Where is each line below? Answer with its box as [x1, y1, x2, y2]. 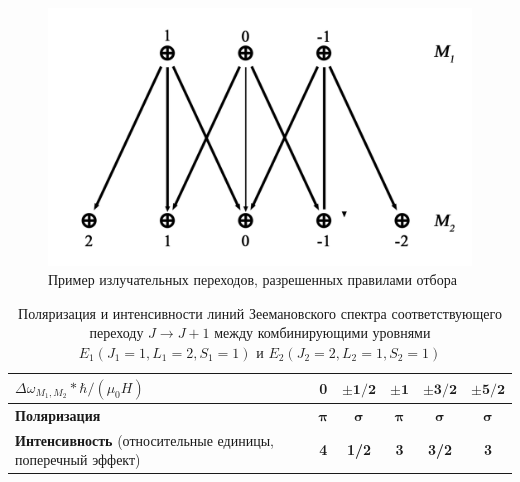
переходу [89, 322, 144, 343]
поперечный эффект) [15, 449, 141, 470]
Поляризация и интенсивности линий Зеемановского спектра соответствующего [18, 302, 502, 323]
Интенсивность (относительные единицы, [15, 429, 275, 450]
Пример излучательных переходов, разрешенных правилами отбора [48, 269, 457, 290]
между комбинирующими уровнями [214, 322, 431, 343]
